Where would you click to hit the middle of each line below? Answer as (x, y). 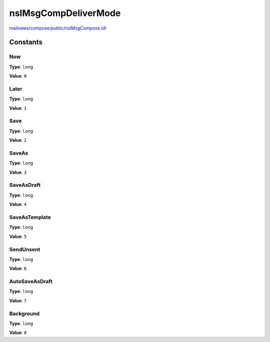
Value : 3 (18, 172)
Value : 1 (18, 108)
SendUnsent (25, 249)
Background (24, 313)
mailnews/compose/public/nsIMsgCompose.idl (58, 28)
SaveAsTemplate (30, 217)
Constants (26, 42)
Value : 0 (18, 76)
